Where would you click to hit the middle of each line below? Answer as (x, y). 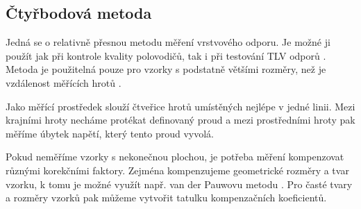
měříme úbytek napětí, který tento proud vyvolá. (110, 133)
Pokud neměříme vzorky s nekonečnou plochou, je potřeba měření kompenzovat (175, 157)
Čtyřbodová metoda (79, 13)
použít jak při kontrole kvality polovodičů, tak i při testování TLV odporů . (166, 55)
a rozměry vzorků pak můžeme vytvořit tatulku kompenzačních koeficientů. (166, 198)
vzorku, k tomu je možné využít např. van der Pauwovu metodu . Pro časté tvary (179, 184)
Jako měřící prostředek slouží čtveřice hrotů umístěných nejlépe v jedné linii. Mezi (180, 106)
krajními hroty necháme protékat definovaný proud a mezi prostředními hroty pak (180, 120)
